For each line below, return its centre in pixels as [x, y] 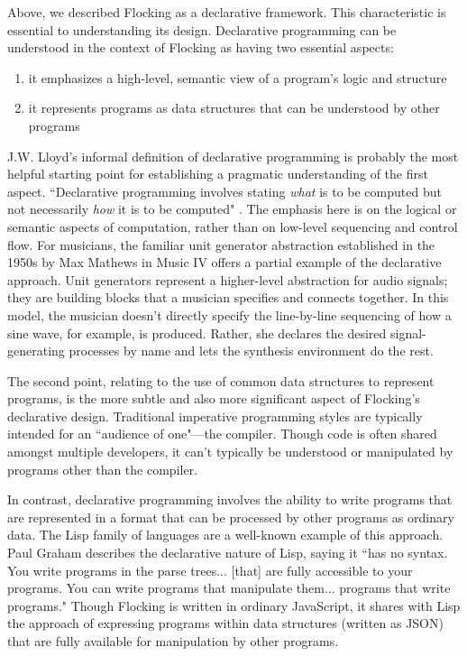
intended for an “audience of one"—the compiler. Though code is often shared [222, 434]
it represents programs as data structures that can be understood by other [234, 108]
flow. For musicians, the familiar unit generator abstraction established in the [221, 244]
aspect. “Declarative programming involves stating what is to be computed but [224, 191]
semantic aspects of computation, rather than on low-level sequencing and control [233, 226]
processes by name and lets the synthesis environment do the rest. [251, 351]
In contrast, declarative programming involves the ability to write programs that [230, 499]
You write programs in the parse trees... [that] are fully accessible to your [210, 570]
